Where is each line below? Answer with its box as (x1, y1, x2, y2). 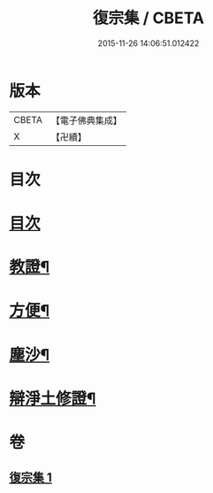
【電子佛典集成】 (50, 114, 122, 127)
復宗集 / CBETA (92, 8, 205, 28)
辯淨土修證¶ (9, 389, 96, 408)
